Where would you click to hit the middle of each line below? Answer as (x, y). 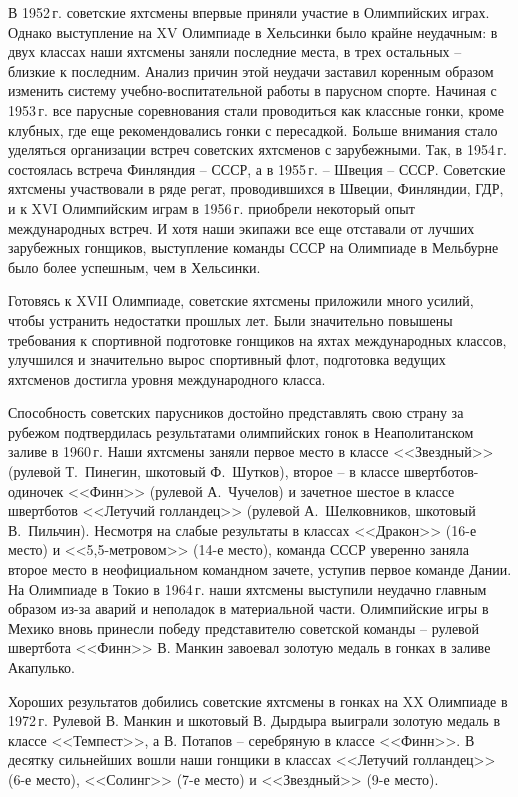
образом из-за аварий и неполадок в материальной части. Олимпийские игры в (248, 608)
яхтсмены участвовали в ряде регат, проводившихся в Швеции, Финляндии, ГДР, (256, 188)
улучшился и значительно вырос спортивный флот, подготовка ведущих (227, 359)
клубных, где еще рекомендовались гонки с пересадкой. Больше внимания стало (253, 129)
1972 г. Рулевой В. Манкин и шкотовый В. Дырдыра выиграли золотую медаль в (254, 720)
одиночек (36, 490)
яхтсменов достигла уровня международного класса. (167, 378)
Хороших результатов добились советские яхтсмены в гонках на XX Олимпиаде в (258, 700)
